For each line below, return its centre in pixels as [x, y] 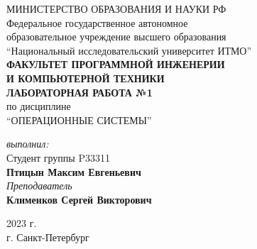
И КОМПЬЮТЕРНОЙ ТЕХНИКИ [86, 78]
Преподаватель [39, 186]
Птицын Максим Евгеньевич [74, 171]
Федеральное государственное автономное [97, 22]
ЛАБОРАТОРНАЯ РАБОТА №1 [80, 92]
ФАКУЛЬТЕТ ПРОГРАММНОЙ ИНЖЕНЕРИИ [116, 64]
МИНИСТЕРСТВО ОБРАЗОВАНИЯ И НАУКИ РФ [116, 9]
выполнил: [28, 144]
